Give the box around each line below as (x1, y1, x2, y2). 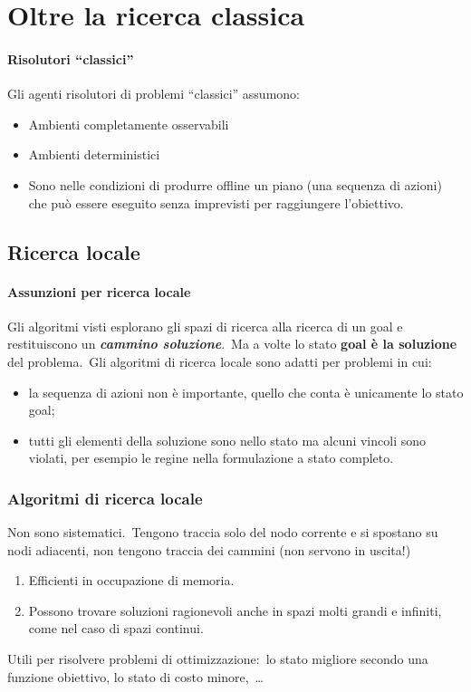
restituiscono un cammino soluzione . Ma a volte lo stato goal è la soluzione (7, 334, 457, 353)
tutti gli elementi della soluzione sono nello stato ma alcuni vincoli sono (28, 430, 426, 449)
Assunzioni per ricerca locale (7, 282, 191, 301)
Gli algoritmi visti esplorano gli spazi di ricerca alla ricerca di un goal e (7, 316, 403, 335)
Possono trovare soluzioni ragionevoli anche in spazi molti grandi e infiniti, (28, 601, 442, 620)
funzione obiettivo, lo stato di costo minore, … (7, 667, 264, 686)
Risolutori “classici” (7, 49, 134, 68)
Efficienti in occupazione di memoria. (28, 571, 235, 590)
